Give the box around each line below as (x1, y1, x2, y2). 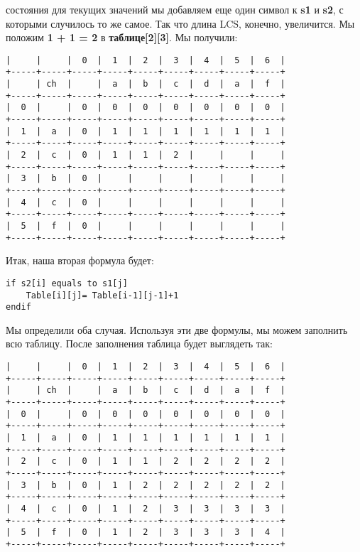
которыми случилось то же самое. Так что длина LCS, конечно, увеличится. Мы (6, 16, 355, 31)
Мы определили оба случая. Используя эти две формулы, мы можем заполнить (6, 322, 348, 337)
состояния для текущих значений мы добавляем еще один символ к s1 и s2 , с (6, 2, 344, 16)
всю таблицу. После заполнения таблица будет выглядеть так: (6, 336, 273, 351)
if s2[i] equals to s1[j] (6, 278, 128, 288)
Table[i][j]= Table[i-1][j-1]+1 (26, 290, 179, 301)
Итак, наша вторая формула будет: (6, 253, 154, 268)
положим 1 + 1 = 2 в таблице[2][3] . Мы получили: (6, 30, 238, 45)
